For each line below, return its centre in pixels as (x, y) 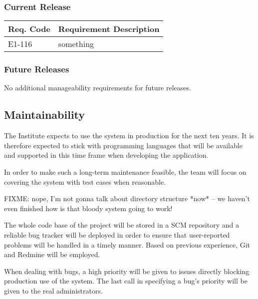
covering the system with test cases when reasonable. (85, 181)
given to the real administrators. (53, 290)
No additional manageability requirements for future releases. (98, 88)
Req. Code (29, 29)
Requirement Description (109, 29)
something (76, 44)
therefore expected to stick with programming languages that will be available (123, 145)
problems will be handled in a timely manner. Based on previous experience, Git (127, 244)
